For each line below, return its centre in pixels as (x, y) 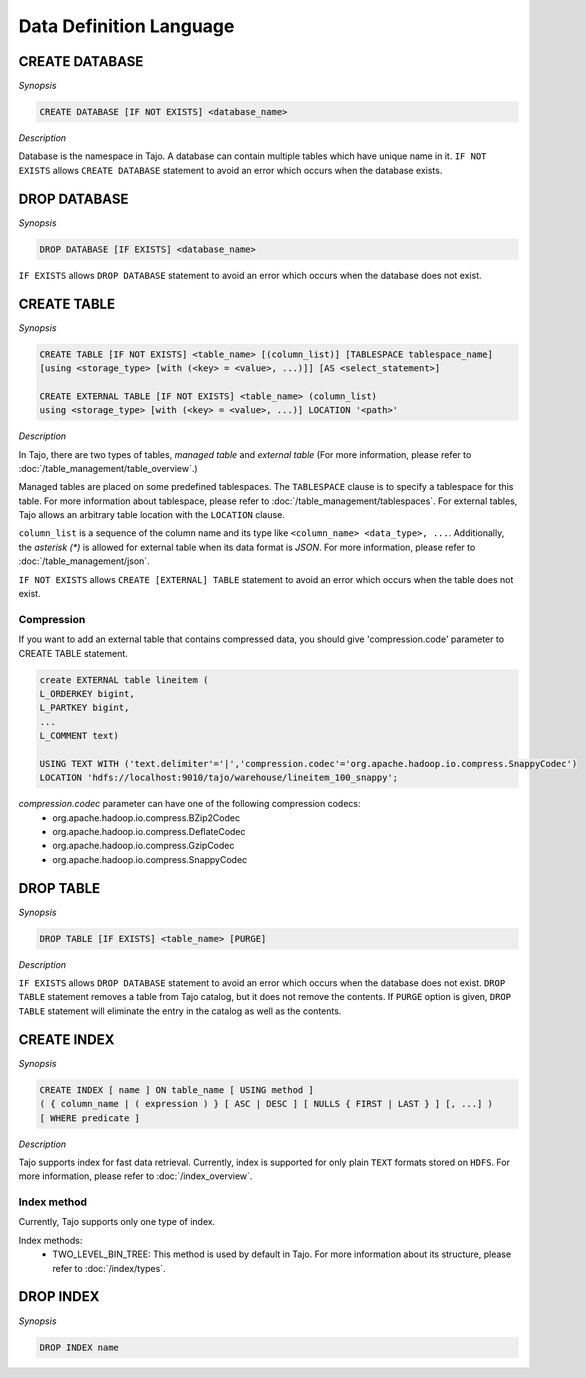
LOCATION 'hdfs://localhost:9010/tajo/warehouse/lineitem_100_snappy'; (219, 778)
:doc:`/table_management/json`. (84, 561)
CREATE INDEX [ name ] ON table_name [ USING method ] (176, 1089)
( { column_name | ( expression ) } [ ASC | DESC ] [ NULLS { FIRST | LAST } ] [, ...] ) (266, 1104)
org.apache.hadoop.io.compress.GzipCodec (143, 846)
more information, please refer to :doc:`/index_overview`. (135, 1176)
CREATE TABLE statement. (73, 653)
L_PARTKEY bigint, (84, 708)
